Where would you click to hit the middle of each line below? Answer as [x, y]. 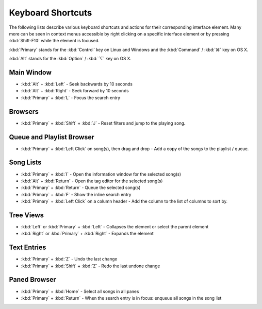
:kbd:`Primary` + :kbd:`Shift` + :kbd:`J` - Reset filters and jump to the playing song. [103, 123]
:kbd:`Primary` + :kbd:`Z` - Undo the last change [69, 259]
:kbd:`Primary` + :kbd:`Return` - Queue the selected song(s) [81, 188]
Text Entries [27, 248]
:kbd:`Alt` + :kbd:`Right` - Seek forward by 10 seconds [75, 91]
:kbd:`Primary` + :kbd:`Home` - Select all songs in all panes [80, 291]
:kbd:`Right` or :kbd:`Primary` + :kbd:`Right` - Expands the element [87, 234]
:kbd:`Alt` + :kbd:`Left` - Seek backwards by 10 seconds [77, 84]
